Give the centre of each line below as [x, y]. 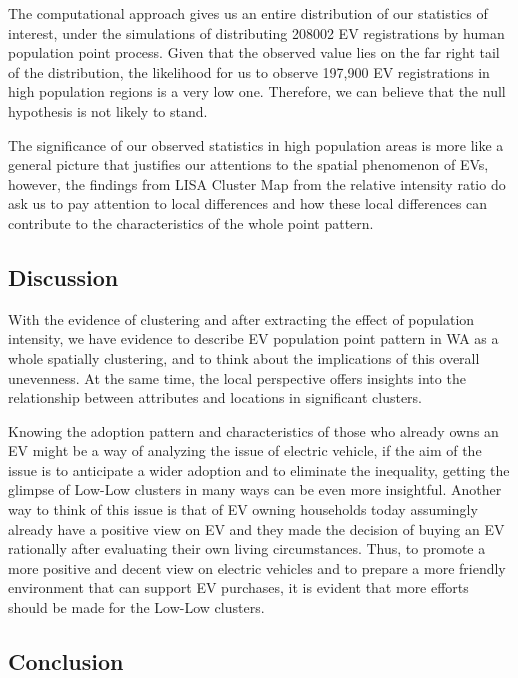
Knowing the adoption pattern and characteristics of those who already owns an [253, 430]
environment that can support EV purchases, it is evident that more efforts [238, 587]
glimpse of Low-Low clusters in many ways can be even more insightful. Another [255, 489]
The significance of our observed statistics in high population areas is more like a [256, 144]
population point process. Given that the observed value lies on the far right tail [254, 52]
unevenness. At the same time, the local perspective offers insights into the [237, 377]
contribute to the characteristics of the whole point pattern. [191, 222]
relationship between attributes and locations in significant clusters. [215, 397]
